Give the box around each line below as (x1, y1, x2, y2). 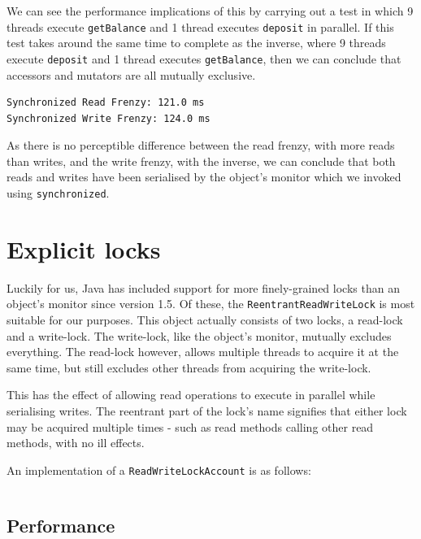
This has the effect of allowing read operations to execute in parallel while (7, 386, 375, 403)
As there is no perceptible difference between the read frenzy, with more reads (7, 137, 395, 154)
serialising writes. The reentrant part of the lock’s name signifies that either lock (7, 402, 407, 419)
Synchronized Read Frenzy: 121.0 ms (7, 97, 205, 109)
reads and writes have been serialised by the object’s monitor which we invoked (7, 168, 401, 185)
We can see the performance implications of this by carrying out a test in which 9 (7, 2, 414, 19)
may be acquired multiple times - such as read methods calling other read (7, 418, 374, 435)
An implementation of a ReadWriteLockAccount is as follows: (7, 461, 311, 478)
